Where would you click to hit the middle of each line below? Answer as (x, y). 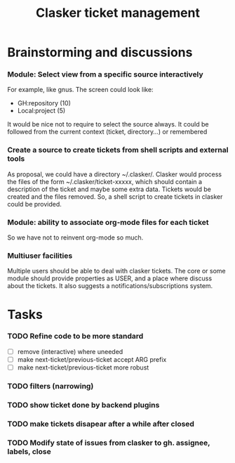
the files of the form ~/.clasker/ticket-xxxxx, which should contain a (105, 181)
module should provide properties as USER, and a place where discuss (110, 278)
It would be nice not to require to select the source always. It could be (108, 124)
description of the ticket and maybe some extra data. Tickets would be (109, 189)
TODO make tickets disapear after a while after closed (101, 424)
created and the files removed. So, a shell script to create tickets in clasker (115, 196)
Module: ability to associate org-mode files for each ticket (108, 222)
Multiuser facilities (40, 256)
